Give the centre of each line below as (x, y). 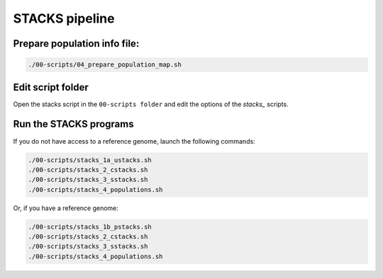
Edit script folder (51, 87)
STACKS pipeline (64, 18)
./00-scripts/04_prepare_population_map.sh (105, 65)
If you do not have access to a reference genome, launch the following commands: (134, 141)
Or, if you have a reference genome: (66, 208)
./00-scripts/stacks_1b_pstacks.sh (90, 227)
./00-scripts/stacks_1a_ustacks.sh (90, 160)
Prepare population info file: (76, 44)
